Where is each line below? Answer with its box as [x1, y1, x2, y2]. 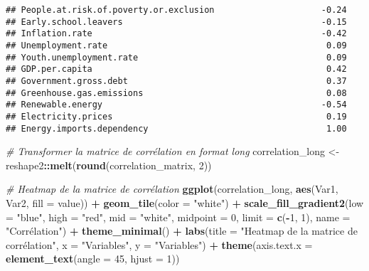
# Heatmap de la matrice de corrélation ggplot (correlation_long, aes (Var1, [6, 181, 338, 196]
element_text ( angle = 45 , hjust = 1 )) [6, 251, 180, 266]
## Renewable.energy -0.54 [6, 100, 347, 110]
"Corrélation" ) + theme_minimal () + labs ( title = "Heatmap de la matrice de [6, 223, 358, 238]
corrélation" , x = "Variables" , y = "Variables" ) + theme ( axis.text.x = [6, 237, 313, 252]
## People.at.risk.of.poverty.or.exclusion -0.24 [6, 5, 347, 15]
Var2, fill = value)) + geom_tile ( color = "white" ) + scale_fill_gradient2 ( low [6, 196, 364, 210]
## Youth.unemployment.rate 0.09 [6, 52, 347, 63]
